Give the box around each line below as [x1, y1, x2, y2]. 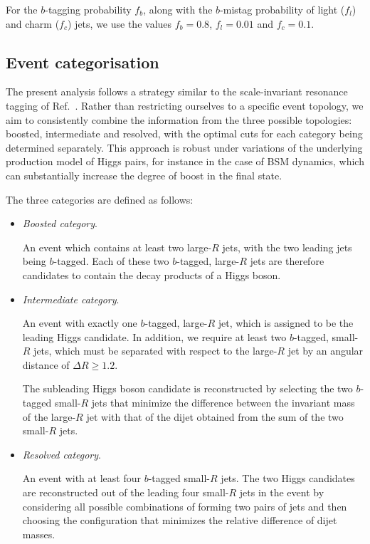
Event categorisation [6, 51, 159, 73]
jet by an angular [287, 343, 364, 358]
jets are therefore [250, 253, 324, 268]
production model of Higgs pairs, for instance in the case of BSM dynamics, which [6, 154, 364, 169]
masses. [22, 526, 55, 541]
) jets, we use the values [68, 16, 172, 31]
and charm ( [6, 16, 60, 31]
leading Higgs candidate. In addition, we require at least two [22, 329, 287, 344]
